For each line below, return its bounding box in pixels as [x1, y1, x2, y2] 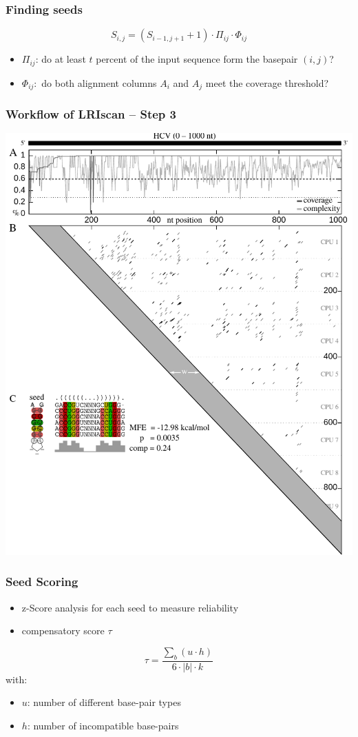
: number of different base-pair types [27, 695, 181, 709]
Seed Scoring [6, 573, 78, 590]
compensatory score [21, 623, 105, 638]
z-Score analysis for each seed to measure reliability [21, 600, 239, 614]
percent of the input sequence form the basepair [96, 52, 298, 66]
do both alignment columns [41, 75, 157, 90]
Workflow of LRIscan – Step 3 [6, 105, 176, 123]
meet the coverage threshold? [205, 75, 329, 90]
